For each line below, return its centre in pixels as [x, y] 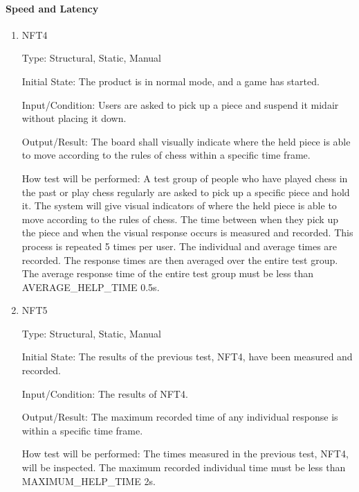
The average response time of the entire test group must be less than [168, 273]
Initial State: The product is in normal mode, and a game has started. [171, 81]
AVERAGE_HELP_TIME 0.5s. [91, 287]
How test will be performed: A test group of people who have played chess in [185, 178]
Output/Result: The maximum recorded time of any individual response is [180, 417]
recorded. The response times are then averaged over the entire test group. [180, 260]
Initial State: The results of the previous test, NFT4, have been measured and [187, 357]
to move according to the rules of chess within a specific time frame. [166, 155]
